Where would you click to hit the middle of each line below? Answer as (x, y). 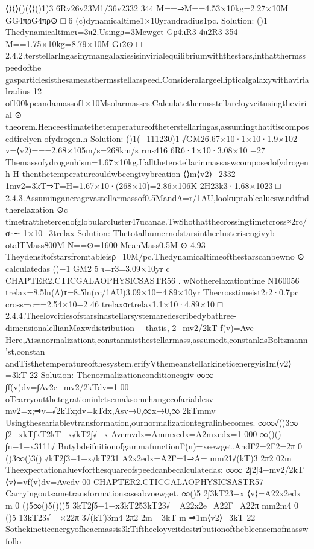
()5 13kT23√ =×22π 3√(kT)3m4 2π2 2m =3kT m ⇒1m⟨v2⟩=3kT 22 (130, 517)
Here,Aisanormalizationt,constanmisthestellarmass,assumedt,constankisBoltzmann (157, 339)
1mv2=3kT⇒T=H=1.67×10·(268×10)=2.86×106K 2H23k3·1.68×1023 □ (143, 185)
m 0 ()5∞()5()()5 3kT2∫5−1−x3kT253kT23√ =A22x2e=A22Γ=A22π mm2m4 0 (152, 505)
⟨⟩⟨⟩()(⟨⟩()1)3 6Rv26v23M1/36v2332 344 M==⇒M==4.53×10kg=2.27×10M (147, 8)
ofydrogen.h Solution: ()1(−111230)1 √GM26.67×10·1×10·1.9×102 (171, 138)
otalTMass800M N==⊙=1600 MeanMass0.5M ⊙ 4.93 (105, 244)
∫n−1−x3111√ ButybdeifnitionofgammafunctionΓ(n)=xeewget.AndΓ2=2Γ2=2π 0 (154, 445)
